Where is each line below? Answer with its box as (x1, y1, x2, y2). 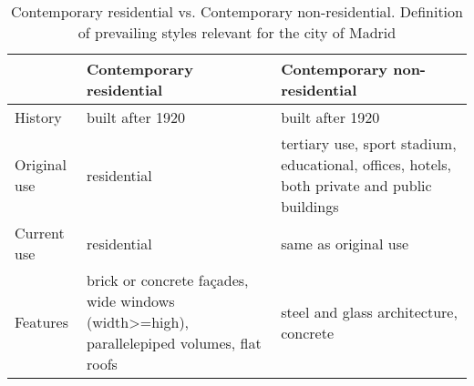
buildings (281, 196, 339, 217)
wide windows (87, 290, 175, 311)
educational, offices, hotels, (281, 154, 452, 175)
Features (15, 311, 69, 332)
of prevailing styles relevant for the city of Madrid (77, 22, 397, 43)
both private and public (281, 175, 432, 196)
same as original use (281, 232, 409, 254)
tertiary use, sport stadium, (281, 133, 457, 154)
